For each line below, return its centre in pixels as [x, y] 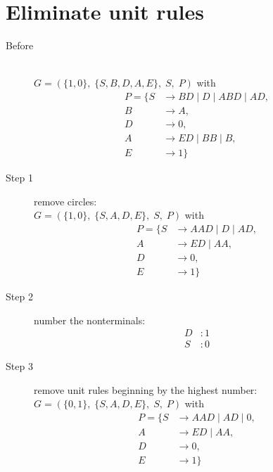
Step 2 [19, 296]
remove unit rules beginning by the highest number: [146, 389]
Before [20, 45]
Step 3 [19, 366]
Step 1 [19, 178]
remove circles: [65, 201]
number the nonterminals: [90, 320]
